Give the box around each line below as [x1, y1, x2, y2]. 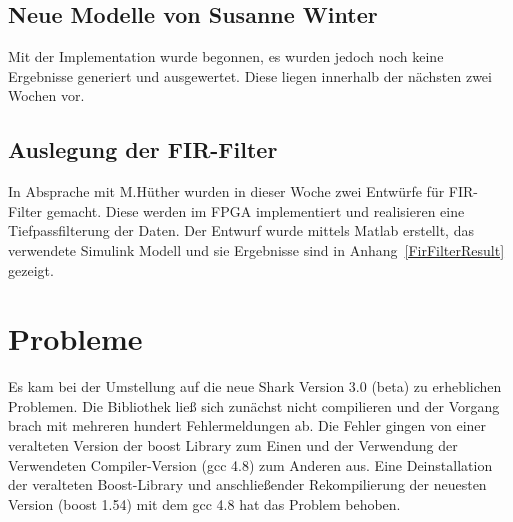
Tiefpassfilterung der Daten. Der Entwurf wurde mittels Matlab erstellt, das [8, 220, 474, 241]
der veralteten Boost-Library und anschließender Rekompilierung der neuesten [8, 474, 487, 495]
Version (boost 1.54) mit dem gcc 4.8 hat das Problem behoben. [8, 493, 401, 514]
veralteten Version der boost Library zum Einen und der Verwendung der [8, 435, 458, 456]
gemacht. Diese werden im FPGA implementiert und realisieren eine [46, 200, 465, 221]
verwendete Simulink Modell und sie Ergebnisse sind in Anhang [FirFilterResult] [8, 239, 505, 260]
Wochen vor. [8, 85, 85, 106]
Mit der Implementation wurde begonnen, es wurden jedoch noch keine [8, 46, 444, 67]
